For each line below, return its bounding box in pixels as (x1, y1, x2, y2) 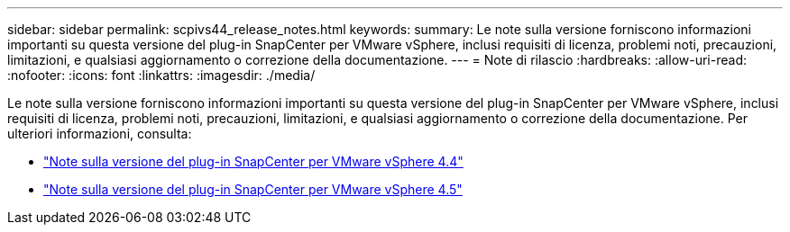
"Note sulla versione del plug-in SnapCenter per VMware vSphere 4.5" (43, 182, 463, 197)
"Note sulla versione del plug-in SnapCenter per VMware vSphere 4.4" (43, 154, 464, 169)
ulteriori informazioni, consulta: (7, 126, 192, 141)
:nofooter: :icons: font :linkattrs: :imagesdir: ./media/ (7, 67, 316, 83)
